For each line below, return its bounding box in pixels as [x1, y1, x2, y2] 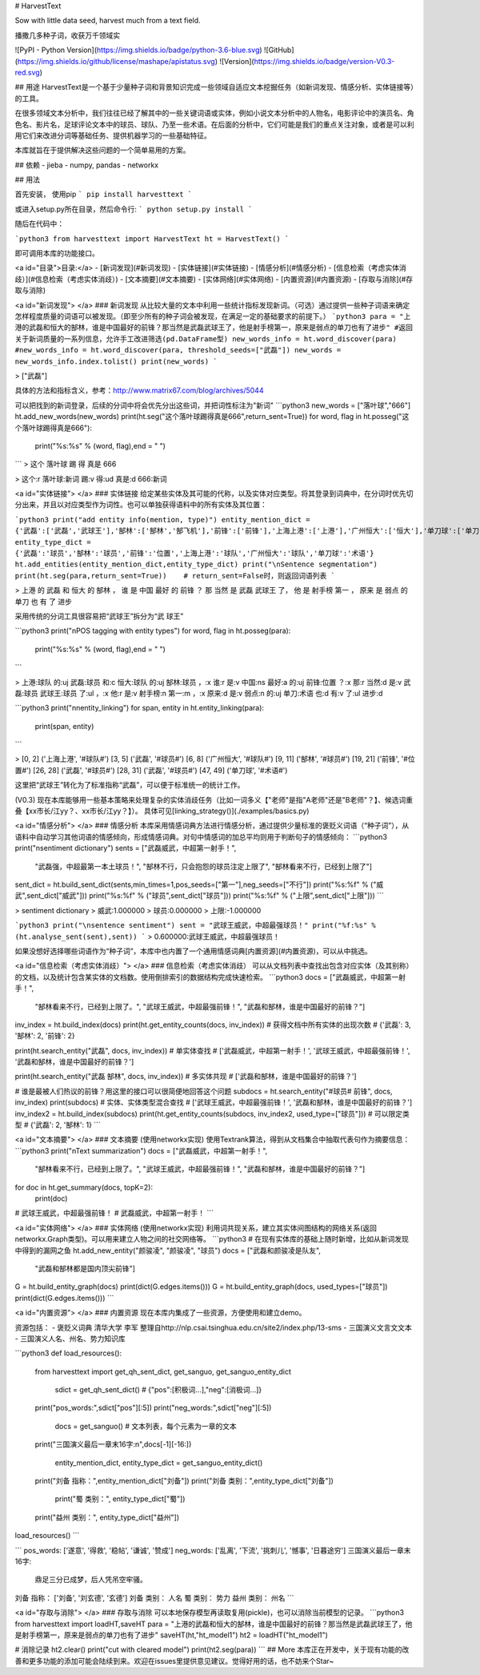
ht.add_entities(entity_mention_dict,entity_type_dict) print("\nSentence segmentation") [14, 560, 378, 569]
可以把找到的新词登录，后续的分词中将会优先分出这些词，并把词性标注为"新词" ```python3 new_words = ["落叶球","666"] [14, 401, 411, 410]
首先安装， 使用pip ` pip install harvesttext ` [14, 189, 192, 199]
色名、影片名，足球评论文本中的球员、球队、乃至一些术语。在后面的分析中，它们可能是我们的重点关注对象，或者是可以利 [14, 119, 414, 129]
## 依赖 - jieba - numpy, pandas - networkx [14, 160, 159, 170]
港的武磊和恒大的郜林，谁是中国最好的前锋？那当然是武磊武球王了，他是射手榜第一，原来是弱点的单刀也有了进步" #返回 [14, 323, 414, 332]
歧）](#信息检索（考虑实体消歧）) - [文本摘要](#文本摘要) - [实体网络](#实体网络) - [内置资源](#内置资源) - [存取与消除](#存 [14, 274, 414, 284]
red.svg [14, 67, 40, 77]
